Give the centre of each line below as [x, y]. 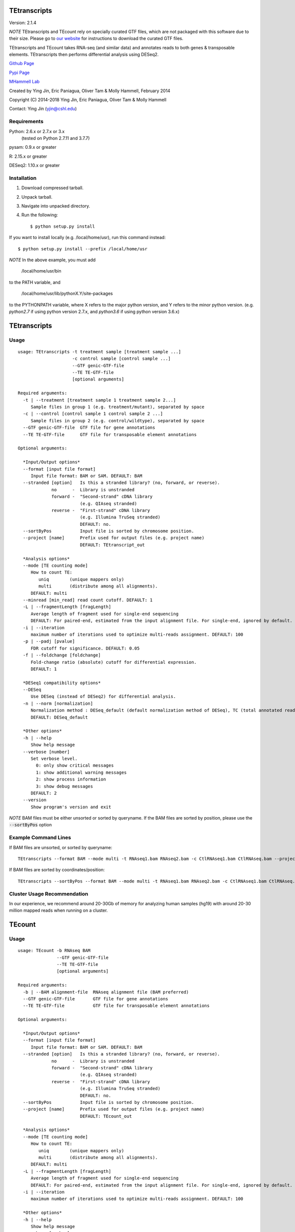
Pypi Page [19, 72]
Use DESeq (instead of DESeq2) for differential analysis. [103, 697]
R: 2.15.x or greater [28, 156]
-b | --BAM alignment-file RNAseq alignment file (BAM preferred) [106, 992]
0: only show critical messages [75, 766]
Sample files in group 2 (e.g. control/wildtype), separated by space [118, 421]
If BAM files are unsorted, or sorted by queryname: [61, 847]
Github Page [22, 64]
